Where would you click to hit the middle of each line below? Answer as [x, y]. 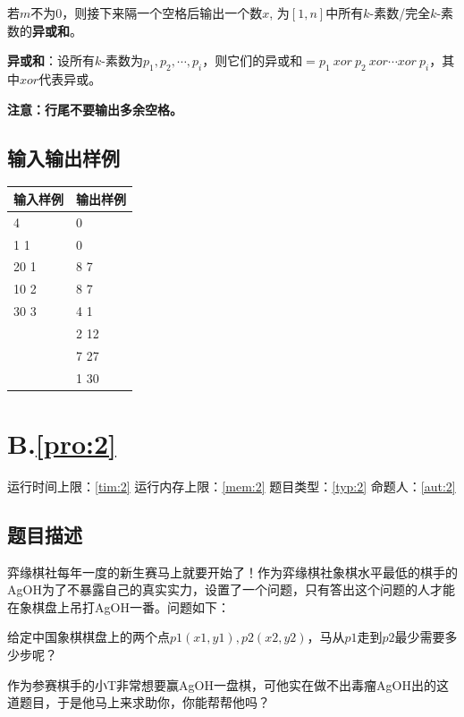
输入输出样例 [63, 157]
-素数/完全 [400, 13]
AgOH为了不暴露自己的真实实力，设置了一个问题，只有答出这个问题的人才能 [231, 589]
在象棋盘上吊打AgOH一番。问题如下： [118, 606]
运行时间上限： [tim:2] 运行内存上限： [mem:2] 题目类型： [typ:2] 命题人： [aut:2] [232, 486]
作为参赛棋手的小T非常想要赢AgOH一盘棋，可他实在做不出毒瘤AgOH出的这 [228, 684]
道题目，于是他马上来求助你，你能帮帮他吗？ [139, 702]
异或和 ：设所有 [51, 60]
